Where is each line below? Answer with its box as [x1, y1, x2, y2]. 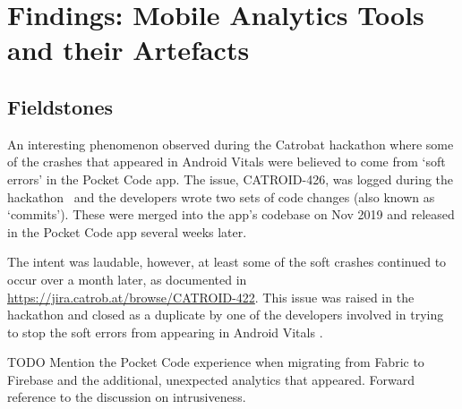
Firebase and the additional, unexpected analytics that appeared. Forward [7, 370, 415, 388]
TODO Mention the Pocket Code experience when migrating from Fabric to [7, 353, 424, 371]
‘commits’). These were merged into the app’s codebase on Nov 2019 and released [7, 205, 455, 224]
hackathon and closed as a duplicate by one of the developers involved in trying [7, 305, 444, 324]
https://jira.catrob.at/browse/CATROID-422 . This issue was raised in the [7, 287, 415, 306]
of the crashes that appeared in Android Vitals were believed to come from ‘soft [7, 152, 446, 171]
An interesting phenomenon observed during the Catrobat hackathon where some [7, 134, 454, 153]
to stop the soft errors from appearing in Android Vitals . [7, 322, 323, 341]
